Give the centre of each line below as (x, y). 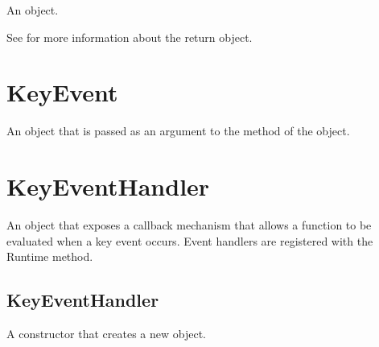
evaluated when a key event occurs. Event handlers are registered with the (190, 240)
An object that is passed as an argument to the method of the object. (178, 131)
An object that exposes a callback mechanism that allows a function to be (189, 225)
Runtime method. (50, 256)
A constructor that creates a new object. (106, 334)
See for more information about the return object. (130, 37)
